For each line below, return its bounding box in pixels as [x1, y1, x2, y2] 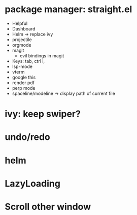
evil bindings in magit [19, 52, 64, 59]
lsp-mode [12, 63, 32, 69]
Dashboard [12, 25, 36, 31]
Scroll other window [5, 201, 91, 212]
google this [12, 74, 36, 80]
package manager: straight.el [5, 4, 132, 15]
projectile [12, 37, 32, 43]
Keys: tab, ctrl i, [12, 58, 45, 64]
